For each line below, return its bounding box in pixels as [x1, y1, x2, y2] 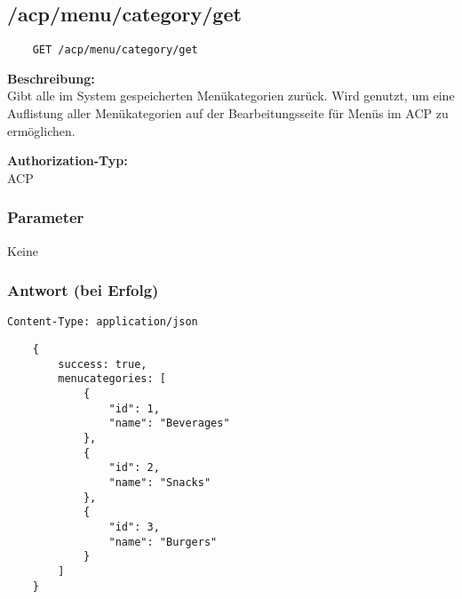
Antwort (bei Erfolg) [7, 279, 159, 301]
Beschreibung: [7, 68, 95, 87]
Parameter [7, 206, 84, 228]
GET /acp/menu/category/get [32, 44, 198, 57]
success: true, [58, 357, 147, 371]
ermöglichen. [7, 121, 76, 140]
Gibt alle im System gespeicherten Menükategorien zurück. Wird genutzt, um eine [7, 86, 455, 105]
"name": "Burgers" [108, 535, 218, 548]
